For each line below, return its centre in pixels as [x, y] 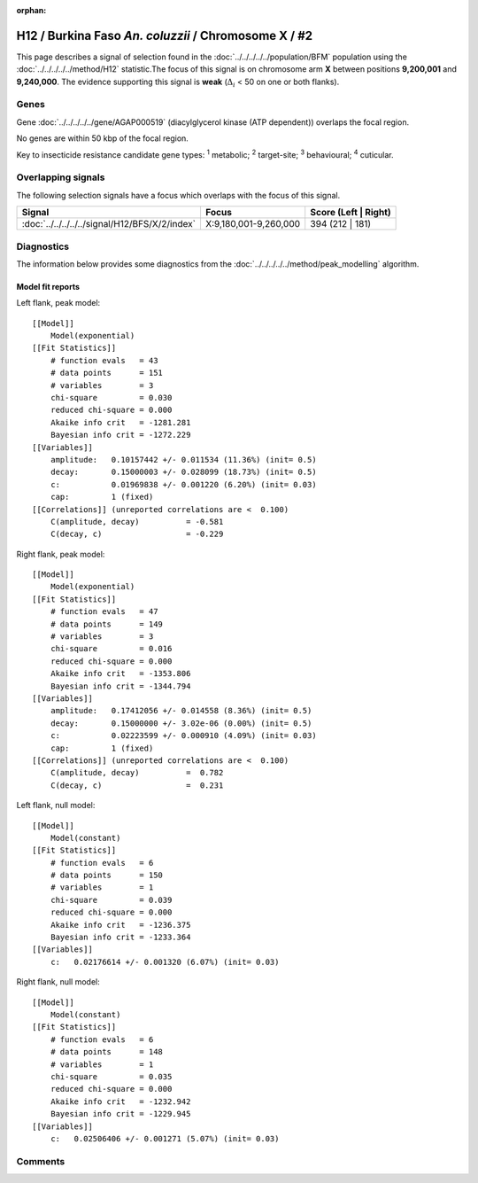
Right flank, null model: [58, 982]
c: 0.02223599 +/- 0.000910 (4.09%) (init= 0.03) [184, 736]
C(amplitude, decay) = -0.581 [137, 521]
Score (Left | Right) [351, 213]
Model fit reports [48, 286]
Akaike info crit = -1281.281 [120, 422]
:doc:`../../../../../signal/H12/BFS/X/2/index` [109, 224]
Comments [41, 1161]
